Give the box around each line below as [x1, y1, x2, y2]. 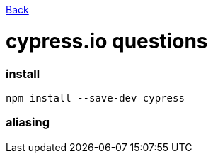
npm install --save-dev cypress [6, 92, 185, 104]
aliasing [6, 115, 50, 130]
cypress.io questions [6, 28, 208, 53]
